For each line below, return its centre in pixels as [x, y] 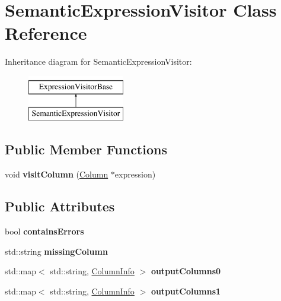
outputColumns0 [186, 271]
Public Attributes [60, 206]
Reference [46, 33]
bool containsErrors [44, 231]
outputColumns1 [186, 291]
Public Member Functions [86, 149]
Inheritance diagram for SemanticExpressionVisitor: [98, 61]
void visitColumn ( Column [57, 174]
